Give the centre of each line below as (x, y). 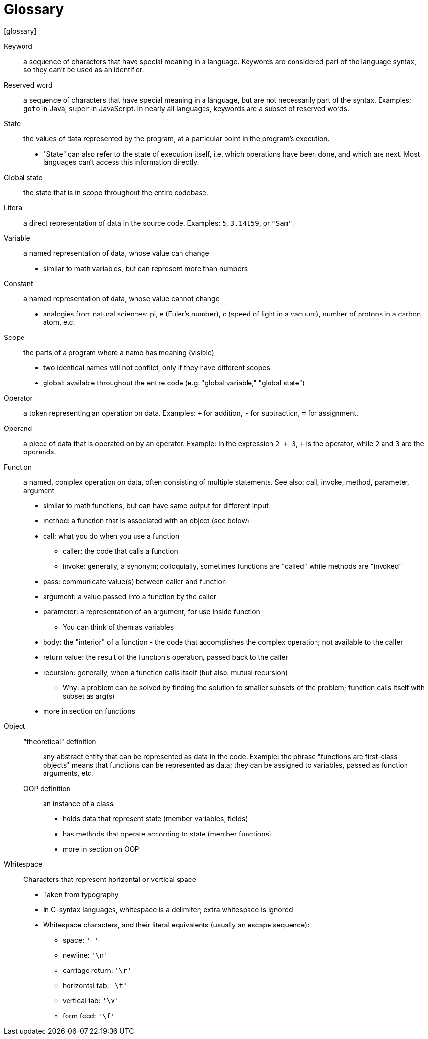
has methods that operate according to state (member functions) (167, 834)
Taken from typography (81, 894)
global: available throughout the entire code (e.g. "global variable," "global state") (174, 383)
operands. (40, 452)
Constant (19, 283)
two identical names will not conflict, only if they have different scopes (157, 367)
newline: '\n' (85, 955)
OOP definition (47, 788)
